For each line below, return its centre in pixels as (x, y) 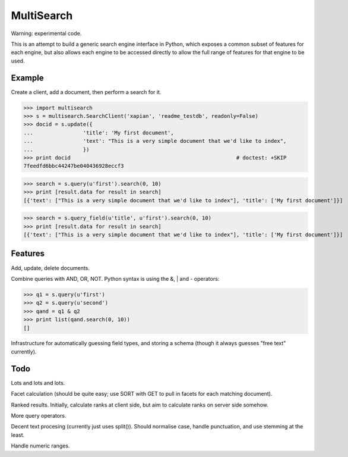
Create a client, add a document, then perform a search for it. (86, 92)
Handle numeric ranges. (40, 446)
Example (27, 78)
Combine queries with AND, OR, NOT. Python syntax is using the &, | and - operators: (115, 278)
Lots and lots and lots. (38, 383)
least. (18, 435)
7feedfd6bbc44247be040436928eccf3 (74, 166)
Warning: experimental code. (46, 33)
